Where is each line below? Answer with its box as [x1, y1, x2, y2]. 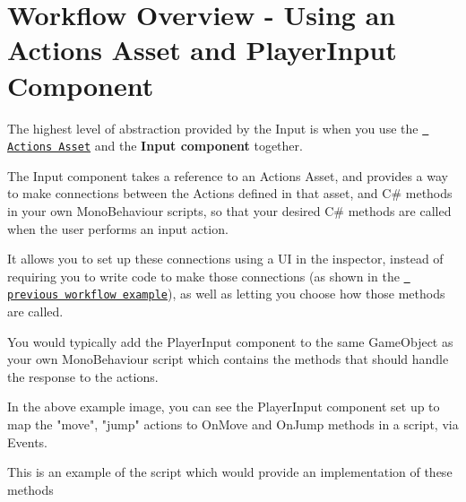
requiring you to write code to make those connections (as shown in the [7, 266, 400, 285]
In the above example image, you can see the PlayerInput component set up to [7, 397, 440, 416]
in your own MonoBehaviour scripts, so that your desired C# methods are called [7, 202, 452, 220]
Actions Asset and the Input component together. [7, 136, 303, 155]
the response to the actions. [7, 367, 159, 385]
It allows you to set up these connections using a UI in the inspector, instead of [7, 249, 444, 268]
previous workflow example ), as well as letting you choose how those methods [7, 284, 445, 303]
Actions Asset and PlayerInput [7, 31, 397, 68]
